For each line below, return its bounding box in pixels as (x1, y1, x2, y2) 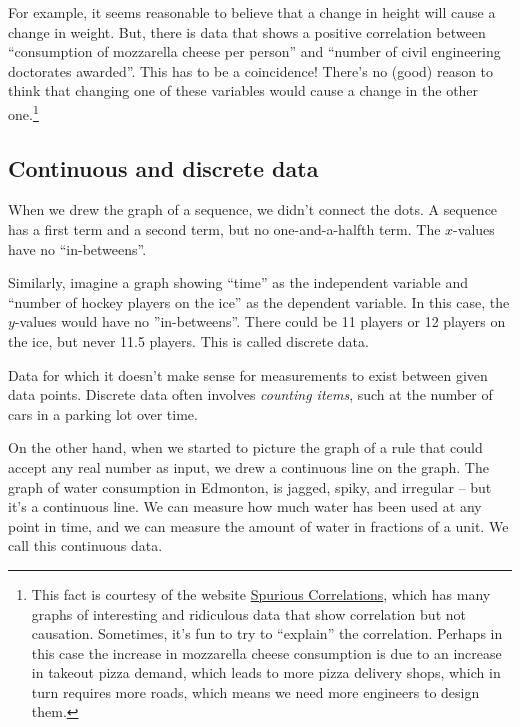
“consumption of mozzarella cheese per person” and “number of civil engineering (8, 41, 501, 62)
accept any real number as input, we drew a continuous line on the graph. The (8, 456, 489, 477)
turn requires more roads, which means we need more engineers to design (31, 681, 480, 702)
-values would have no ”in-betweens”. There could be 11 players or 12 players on (14, 311, 506, 332)
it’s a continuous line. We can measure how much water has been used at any (8, 496, 482, 517)
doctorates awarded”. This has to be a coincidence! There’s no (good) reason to (8, 60, 494, 81)
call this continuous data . (8, 535, 163, 556)
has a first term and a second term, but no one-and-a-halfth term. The (8, 219, 441, 240)
